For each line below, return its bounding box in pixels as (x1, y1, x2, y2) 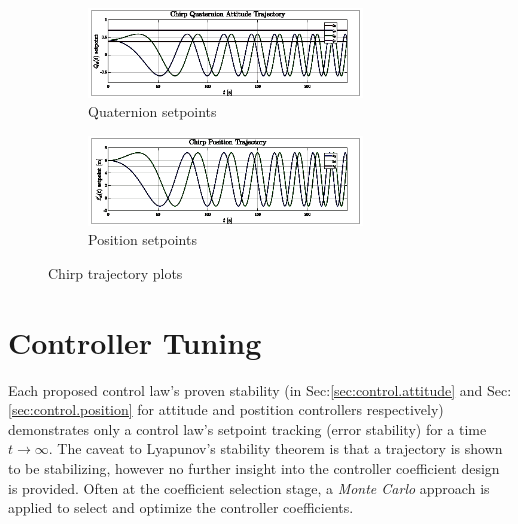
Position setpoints (88, 229, 197, 250)
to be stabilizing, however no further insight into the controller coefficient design (8, 457, 500, 478)
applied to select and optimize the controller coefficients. (8, 497, 354, 518)
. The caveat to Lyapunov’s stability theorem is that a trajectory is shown (48, 438, 503, 459)
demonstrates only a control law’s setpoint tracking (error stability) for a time (8, 418, 487, 439)
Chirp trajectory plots (48, 262, 183, 283)
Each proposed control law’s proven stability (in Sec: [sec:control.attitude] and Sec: (8, 379, 512, 400)
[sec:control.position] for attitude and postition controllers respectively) (8, 399, 444, 420)
